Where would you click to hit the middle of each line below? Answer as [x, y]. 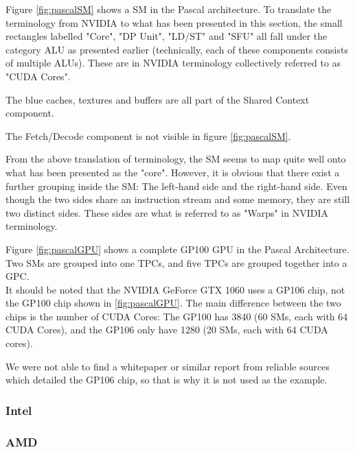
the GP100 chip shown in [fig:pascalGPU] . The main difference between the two [173, 303]
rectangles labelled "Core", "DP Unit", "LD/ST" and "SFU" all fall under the [167, 36]
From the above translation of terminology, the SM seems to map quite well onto [176, 159]
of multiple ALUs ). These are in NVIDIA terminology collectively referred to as [173, 63]
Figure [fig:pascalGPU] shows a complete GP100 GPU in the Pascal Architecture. [177, 249]
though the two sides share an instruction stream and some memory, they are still [178, 199]
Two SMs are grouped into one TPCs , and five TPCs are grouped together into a [176, 262]
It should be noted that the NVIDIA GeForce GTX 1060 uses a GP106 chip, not [175, 289]
